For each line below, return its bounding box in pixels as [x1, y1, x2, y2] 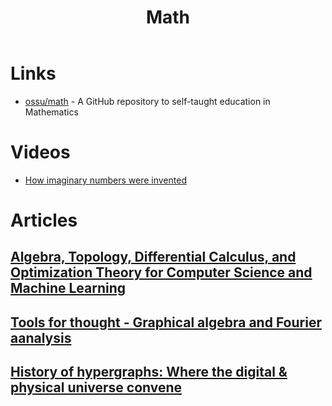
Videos [10, 141, 71, 164]
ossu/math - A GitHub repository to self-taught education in [24, 95, 271, 107]
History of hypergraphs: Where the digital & [10, 364, 288, 381]
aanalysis [10, 329, 72, 346]
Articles [10, 209, 78, 232]
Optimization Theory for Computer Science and [10, 264, 313, 281]
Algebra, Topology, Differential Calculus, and [10, 249, 297, 266]
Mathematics [24, 106, 79, 118]
